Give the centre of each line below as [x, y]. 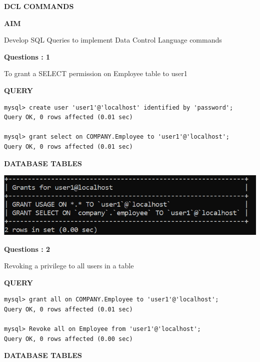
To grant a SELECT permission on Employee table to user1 [96, 73]
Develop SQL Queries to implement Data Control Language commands [113, 40]
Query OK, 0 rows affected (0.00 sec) [68, 339]
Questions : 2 [27, 249]
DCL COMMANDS [39, 6]
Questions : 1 [27, 56]
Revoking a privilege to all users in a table [69, 266]
